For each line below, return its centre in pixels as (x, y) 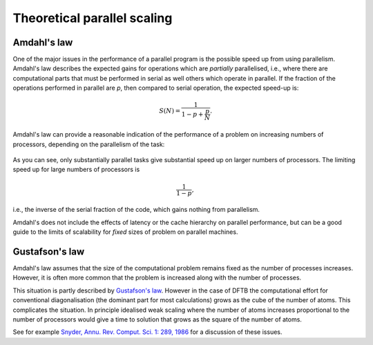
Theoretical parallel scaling (93, 18)
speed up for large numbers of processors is (76, 170)
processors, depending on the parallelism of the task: (89, 144)
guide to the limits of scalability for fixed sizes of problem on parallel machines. (125, 232)
